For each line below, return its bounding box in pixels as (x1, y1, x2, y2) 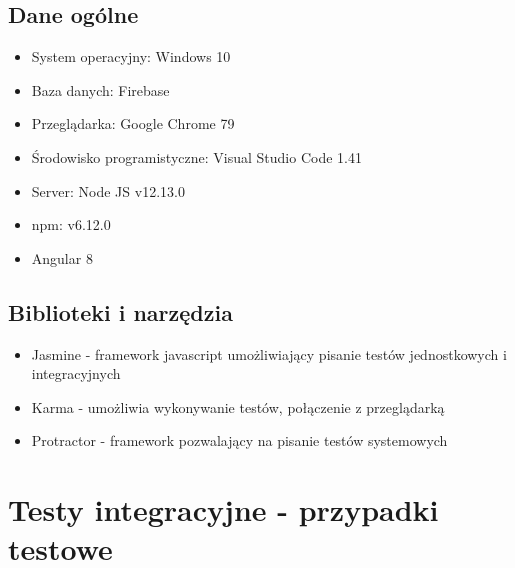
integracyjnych (31, 363, 121, 384)
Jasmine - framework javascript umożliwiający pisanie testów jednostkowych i (31, 343, 507, 364)
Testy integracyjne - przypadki (8, 489, 439, 530)
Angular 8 (31, 247, 93, 268)
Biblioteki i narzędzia (8, 296, 233, 327)
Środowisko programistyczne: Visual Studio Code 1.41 (31, 146, 362, 167)
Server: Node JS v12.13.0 (31, 180, 185, 201)
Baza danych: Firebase (31, 79, 170, 100)
